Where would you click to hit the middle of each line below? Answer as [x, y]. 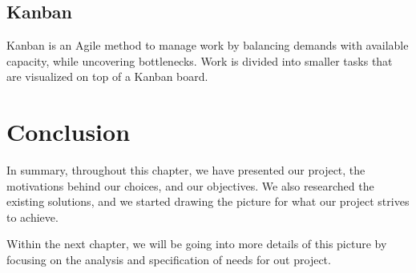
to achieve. [32, 217]
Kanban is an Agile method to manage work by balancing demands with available [208, 45]
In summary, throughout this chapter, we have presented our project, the [186, 170]
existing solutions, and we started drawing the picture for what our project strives [208, 201]
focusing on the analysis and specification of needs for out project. [169, 260]
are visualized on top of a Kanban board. [107, 76]
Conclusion [69, 132]
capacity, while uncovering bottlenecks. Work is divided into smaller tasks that [200, 60]
